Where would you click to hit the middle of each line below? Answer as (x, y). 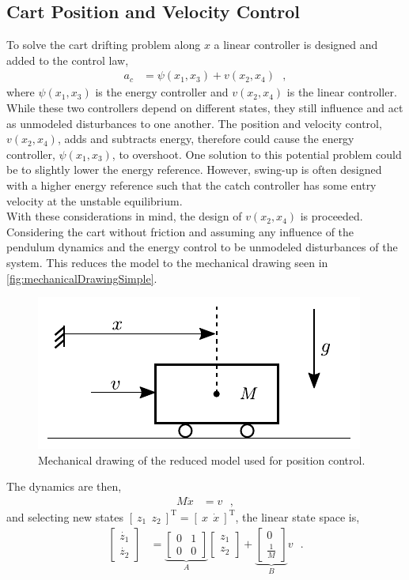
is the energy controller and (162, 92)
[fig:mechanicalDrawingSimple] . (82, 278)
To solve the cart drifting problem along (104, 45)
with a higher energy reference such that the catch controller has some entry (191, 185)
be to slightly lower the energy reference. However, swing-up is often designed (194, 169)
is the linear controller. (342, 92)
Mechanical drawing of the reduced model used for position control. (202, 459)
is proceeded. (331, 216)
